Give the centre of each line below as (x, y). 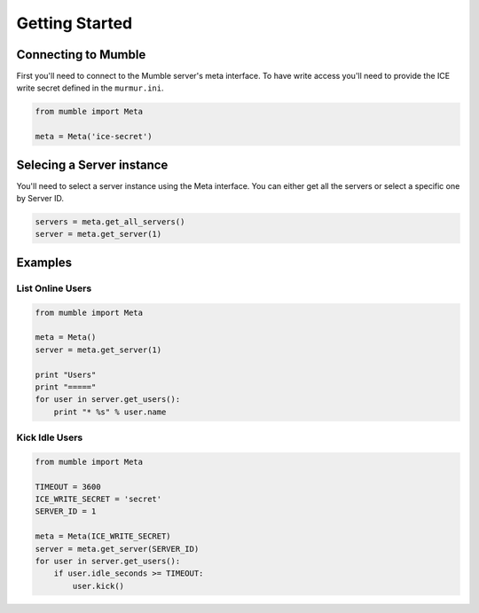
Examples (44, 262)
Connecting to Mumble (81, 55)
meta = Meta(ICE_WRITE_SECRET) (103, 536)
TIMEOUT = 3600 (68, 487)
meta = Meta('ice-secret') (94, 137)
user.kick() (98, 586)
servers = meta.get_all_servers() (110, 222)
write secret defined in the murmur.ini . (90, 88)
